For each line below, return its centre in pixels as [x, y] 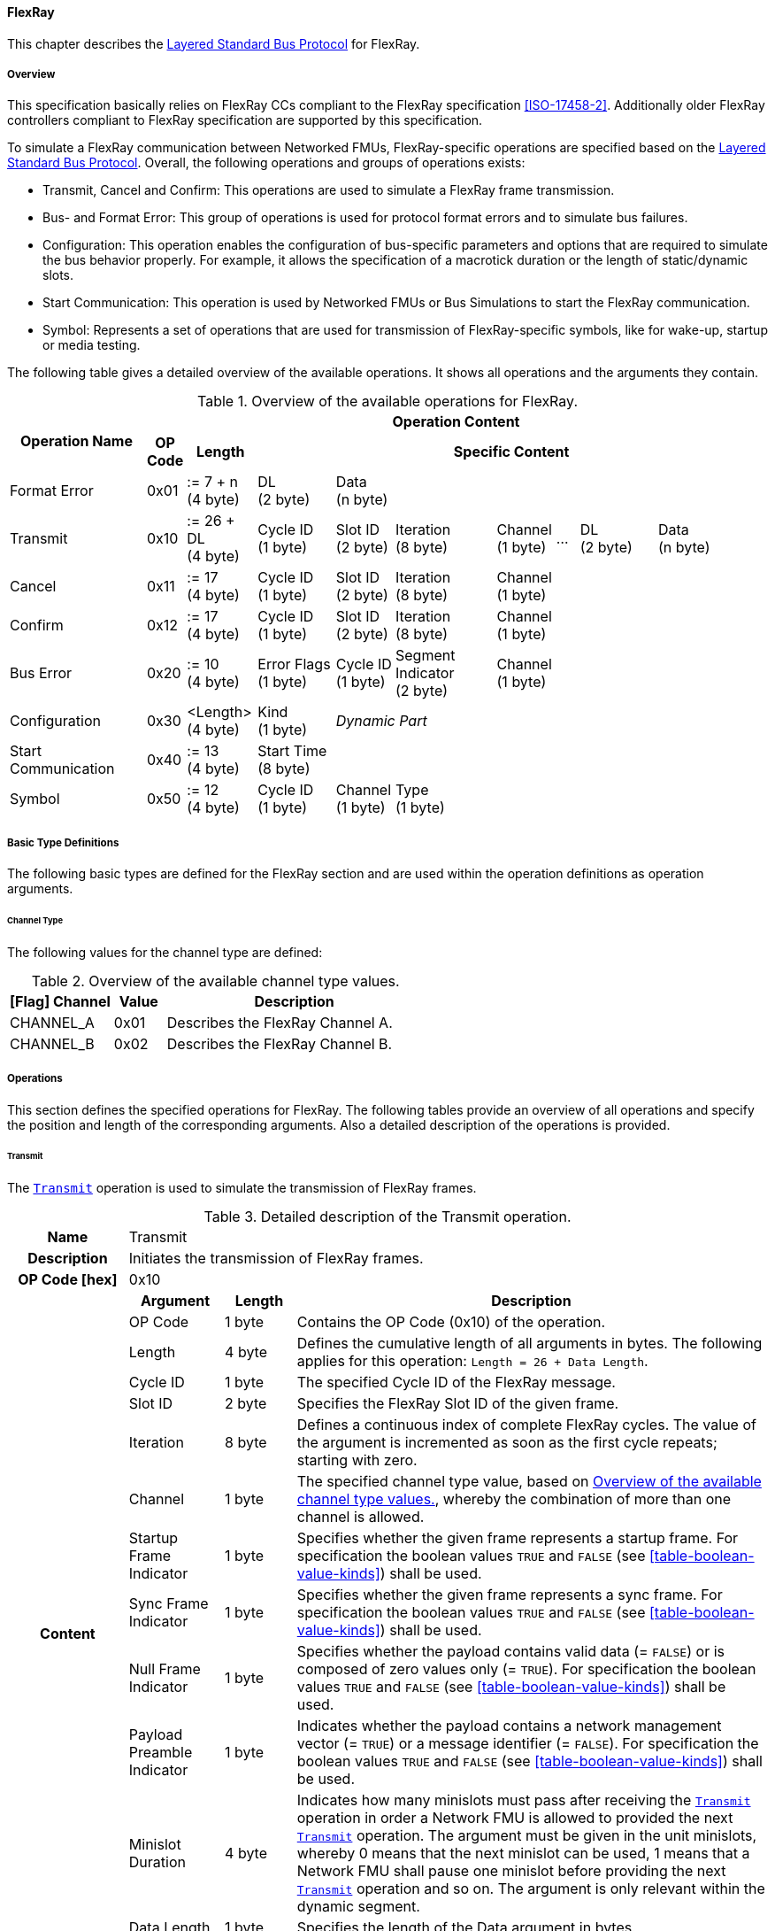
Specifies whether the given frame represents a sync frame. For [510, 1595]
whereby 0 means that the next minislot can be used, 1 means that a [523, 1854]
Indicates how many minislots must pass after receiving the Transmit [524, 1800]
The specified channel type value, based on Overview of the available [529, 1482]
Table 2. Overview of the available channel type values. [215, 981]
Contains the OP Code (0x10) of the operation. [451, 1322]
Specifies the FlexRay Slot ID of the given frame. [458, 1404]
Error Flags [294, 664]
